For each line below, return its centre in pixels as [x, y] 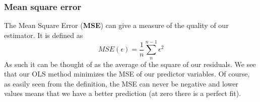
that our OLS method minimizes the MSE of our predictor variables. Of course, [127, 74]
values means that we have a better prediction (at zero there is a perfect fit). [123, 93]
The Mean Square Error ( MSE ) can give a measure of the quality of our [116, 25]
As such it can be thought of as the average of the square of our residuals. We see [130, 64]
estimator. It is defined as [44, 35]
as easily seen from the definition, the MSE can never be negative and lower [121, 83]
